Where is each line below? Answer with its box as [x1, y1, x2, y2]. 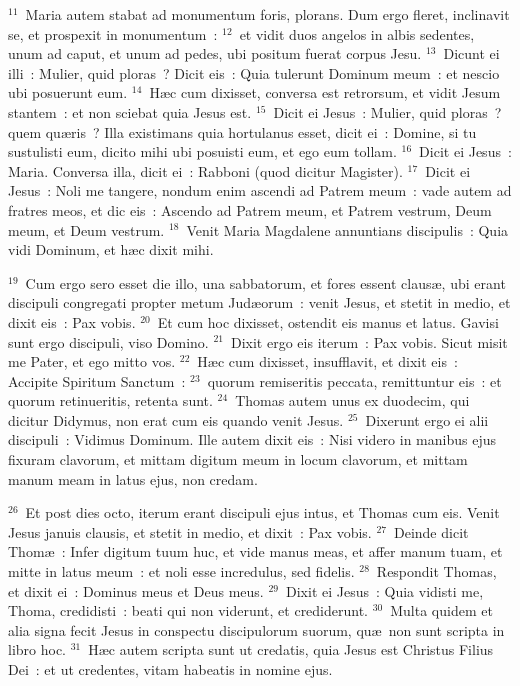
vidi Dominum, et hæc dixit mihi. [8, 239, 214, 260]
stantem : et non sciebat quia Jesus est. [8, 101, 252, 122]
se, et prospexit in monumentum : [8, 23, 218, 44]
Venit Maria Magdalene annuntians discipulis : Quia [186, 219, 509, 240]
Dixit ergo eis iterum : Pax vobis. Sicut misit [230, 331, 508, 352]
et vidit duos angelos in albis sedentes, [239, 23, 475, 44]
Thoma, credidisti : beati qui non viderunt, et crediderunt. [8, 600, 369, 621]
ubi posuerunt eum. [8, 82, 128, 103]
